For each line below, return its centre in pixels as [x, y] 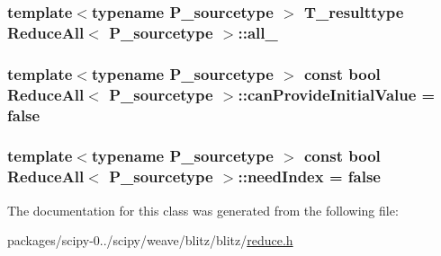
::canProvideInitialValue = [337, 94]
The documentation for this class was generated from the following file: [203, 210]
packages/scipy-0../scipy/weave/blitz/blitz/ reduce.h [150, 240]
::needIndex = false [309, 177]
